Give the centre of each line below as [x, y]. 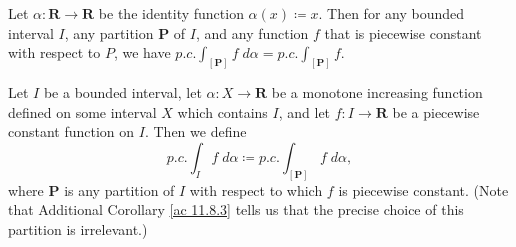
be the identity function [171, 13]
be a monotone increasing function [377, 92]
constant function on [71, 131]
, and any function [252, 32]
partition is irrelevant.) [78, 228]
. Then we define [195, 131]
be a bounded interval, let [122, 92]
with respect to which [256, 189]
